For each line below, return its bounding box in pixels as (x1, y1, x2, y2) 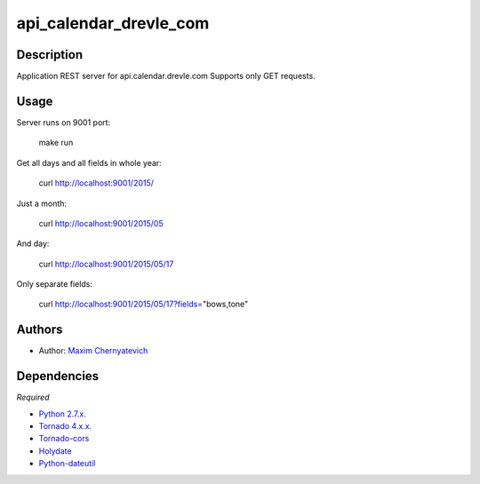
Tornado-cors (38, 433, 90, 444)
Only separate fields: (16, 279, 93, 290)
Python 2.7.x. (38, 409, 86, 419)
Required (16, 392, 50, 403)
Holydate (38, 445, 72, 456)
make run (38, 138, 74, 148)
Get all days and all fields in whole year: (16, 157, 162, 168)
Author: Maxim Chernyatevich (38, 345, 148, 356)
